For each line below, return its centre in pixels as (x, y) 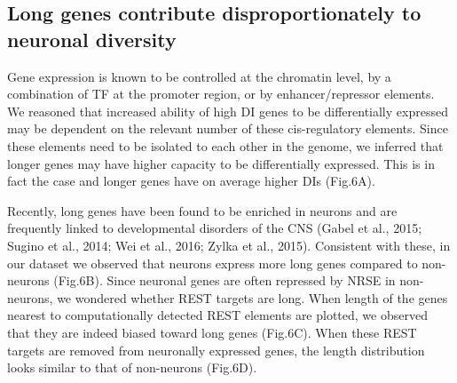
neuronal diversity (92, 39)
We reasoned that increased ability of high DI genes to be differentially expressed (228, 111)
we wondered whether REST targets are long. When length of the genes (252, 297)
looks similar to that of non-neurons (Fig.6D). (132, 367)
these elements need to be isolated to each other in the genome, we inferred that (225, 145)
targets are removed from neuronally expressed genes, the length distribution (216, 350)
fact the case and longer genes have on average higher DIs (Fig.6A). (191, 181)
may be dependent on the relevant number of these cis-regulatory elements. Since (228, 128)
